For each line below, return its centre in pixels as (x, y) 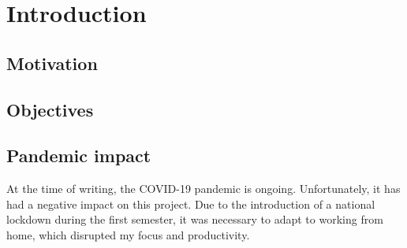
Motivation (52, 63)
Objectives (50, 109)
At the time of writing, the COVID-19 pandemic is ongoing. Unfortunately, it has (203, 189)
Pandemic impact (79, 155)
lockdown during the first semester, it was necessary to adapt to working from (195, 219)
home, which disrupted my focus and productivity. (128, 234)
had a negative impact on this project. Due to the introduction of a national (191, 204)
